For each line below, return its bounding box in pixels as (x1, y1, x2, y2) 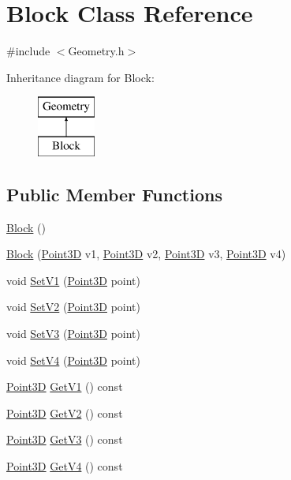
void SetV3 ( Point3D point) (6, 325, 140, 342)
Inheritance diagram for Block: (6, 69, 155, 85)
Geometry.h (68, 43, 125, 59)
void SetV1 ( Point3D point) (6, 272, 140, 288)
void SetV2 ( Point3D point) (6, 298, 140, 315)
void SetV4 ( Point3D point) (6, 351, 140, 368)
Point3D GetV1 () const (6, 378, 123, 395)
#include (6, 43, 50, 59)
